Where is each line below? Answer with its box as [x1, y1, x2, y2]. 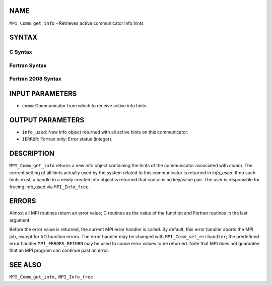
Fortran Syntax [9, 62, 47, 69]
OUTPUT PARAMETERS [9, 116, 85, 124]
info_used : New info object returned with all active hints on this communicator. [22, 129, 188, 135]
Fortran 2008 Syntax [9, 76, 61, 83]
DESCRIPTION [9, 149, 55, 158]
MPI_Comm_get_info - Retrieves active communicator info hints [9, 20, 144, 26]
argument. [9, 217, 31, 223]
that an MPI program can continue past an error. [9, 247, 109, 254]
